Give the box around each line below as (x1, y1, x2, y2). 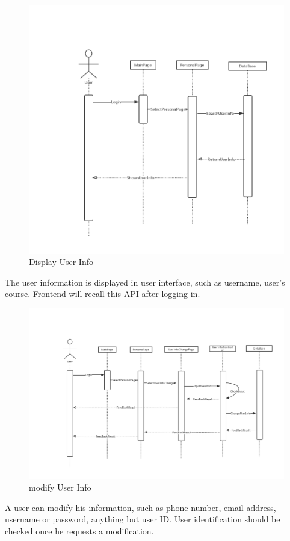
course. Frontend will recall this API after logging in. (5, 287, 200, 300)
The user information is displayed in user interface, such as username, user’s (5, 275, 285, 288)
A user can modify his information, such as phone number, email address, (5, 501, 276, 513)
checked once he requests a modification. (5, 525, 154, 537)
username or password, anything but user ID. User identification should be (5, 513, 280, 525)
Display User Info (29, 255, 93, 268)
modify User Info (29, 481, 91, 494)
